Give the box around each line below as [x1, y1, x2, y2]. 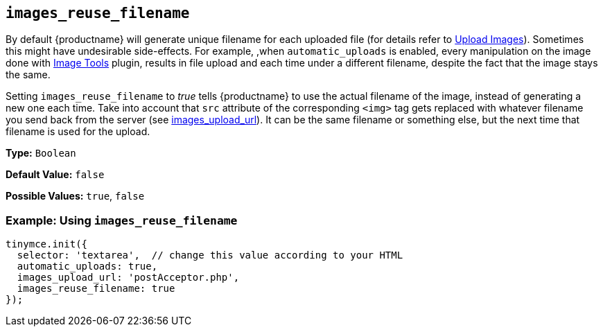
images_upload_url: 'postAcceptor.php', [17, 272, 240, 283]
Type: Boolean [6, 147, 76, 159]
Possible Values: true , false [6, 190, 145, 202]
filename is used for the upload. [6, 125, 150, 138]
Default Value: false [6, 168, 105, 181]
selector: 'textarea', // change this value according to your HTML [17, 250, 403, 261]
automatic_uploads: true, [17, 261, 158, 272]
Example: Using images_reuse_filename [6, 213, 238, 227]
